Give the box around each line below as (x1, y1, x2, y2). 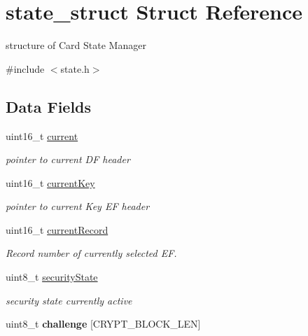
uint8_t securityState (6, 269, 98, 284)
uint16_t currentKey (6, 175, 95, 190)
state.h (60, 61, 90, 76)
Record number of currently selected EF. (6, 246, 177, 260)
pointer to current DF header (6, 152, 130, 167)
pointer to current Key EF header (6, 199, 150, 213)
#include (6, 61, 45, 76)
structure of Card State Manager (6, 38, 146, 52)
